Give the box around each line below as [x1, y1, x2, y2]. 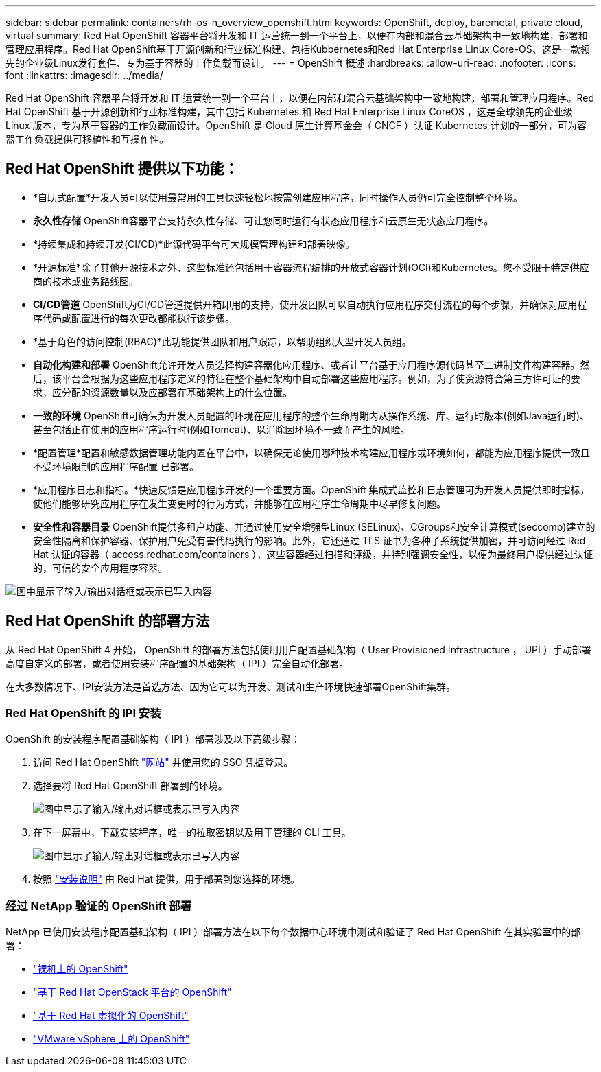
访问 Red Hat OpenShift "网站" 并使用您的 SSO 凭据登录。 [33, 756, 294, 769]
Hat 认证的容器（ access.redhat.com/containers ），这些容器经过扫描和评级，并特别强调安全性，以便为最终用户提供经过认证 [33, 548, 593, 560]
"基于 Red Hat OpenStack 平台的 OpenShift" [33, 986, 232, 999]
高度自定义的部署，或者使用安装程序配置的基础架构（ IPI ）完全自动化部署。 [5, 657, 349, 669]
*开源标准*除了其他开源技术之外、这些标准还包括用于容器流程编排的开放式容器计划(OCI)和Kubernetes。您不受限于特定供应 [33, 261, 589, 273]
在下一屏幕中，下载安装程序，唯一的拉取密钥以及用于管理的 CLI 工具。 [33, 826, 351, 839]
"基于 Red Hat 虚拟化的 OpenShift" [33, 1010, 189, 1022]
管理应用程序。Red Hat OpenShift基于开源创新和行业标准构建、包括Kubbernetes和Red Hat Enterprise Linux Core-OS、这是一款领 [5, 43, 590, 55]
